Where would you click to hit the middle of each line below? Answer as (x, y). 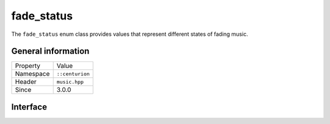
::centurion (73, 74)
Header (26, 82)
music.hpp (70, 82)
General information (50, 51)
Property (28, 66)
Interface (29, 107)
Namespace (32, 74)
